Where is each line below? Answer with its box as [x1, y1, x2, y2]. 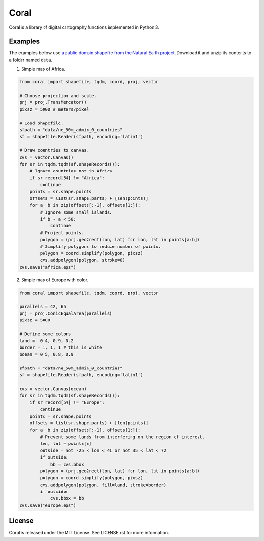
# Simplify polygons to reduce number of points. [40, 244, 161, 249]
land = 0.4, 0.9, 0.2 [19, 338, 74, 344]
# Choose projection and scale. [19, 93, 97, 98]
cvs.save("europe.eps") [19, 502, 77, 508]
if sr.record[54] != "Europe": [29, 399, 105, 405]
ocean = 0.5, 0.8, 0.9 [19, 352, 74, 357]
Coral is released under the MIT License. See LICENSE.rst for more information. [9, 530, 169, 536]
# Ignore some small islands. [40, 209, 112, 215]
